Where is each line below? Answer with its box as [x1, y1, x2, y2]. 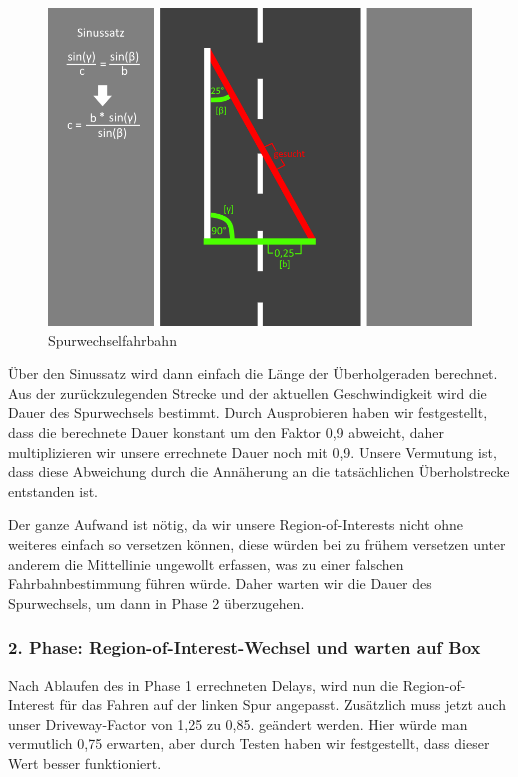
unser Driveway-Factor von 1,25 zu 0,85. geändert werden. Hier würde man [8, 713, 468, 734]
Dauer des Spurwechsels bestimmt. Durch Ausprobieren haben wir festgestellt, [8, 402, 488, 423]
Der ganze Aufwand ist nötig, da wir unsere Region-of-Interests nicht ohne [8, 514, 464, 535]
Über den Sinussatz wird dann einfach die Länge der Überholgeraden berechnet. [8, 363, 498, 384]
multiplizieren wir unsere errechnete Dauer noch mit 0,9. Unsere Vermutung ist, [8, 441, 497, 462]
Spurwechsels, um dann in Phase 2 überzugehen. [8, 592, 305, 613]
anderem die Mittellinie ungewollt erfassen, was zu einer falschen [8, 553, 404, 574]
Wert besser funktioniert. [8, 752, 162, 773]
